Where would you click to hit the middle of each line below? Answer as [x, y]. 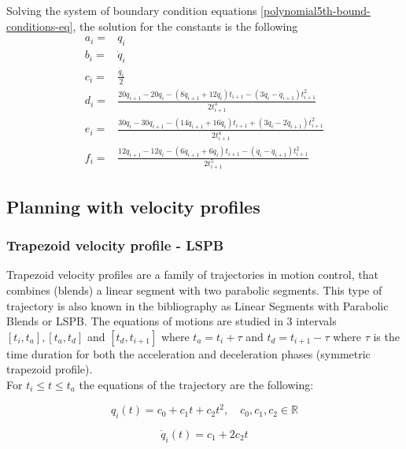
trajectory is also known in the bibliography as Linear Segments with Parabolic [197, 305]
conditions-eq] [40, 26]
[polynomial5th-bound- [316, 10]
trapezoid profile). [50, 369]
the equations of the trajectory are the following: [196, 384]
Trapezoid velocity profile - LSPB [115, 245]
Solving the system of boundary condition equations [132, 10]
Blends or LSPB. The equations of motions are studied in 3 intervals [172, 321]
